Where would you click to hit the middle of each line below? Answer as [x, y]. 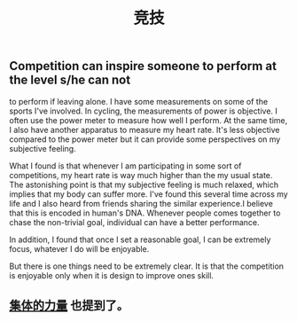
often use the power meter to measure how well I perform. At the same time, [148, 120]
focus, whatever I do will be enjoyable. [79, 248]
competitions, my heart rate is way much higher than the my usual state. [141, 175]
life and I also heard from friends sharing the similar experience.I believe [141, 203]
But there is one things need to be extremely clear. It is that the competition [147, 266]
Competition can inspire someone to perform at [143, 66]
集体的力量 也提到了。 [69, 305]
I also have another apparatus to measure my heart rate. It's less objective [145, 129]
